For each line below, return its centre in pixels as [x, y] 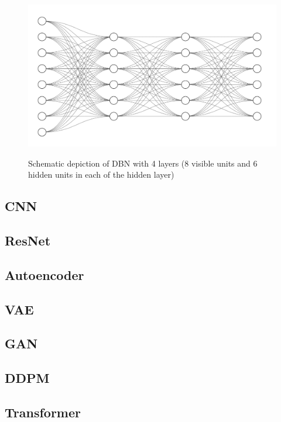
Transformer [43, 412]
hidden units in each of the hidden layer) [101, 174]
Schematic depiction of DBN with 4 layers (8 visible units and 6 [143, 163]
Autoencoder [44, 274]
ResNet [28, 240]
